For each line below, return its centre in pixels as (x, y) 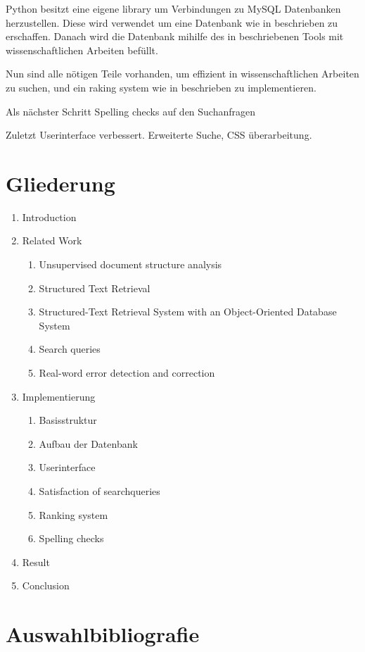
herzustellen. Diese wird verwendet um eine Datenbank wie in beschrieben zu (172, 22)
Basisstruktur (68, 420)
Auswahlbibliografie (103, 634)
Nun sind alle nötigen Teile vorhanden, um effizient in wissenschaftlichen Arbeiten (182, 74)
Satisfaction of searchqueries (100, 491)
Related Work (52, 240)
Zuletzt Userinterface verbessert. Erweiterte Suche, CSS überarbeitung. (159, 135)
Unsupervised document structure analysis (130, 264)
